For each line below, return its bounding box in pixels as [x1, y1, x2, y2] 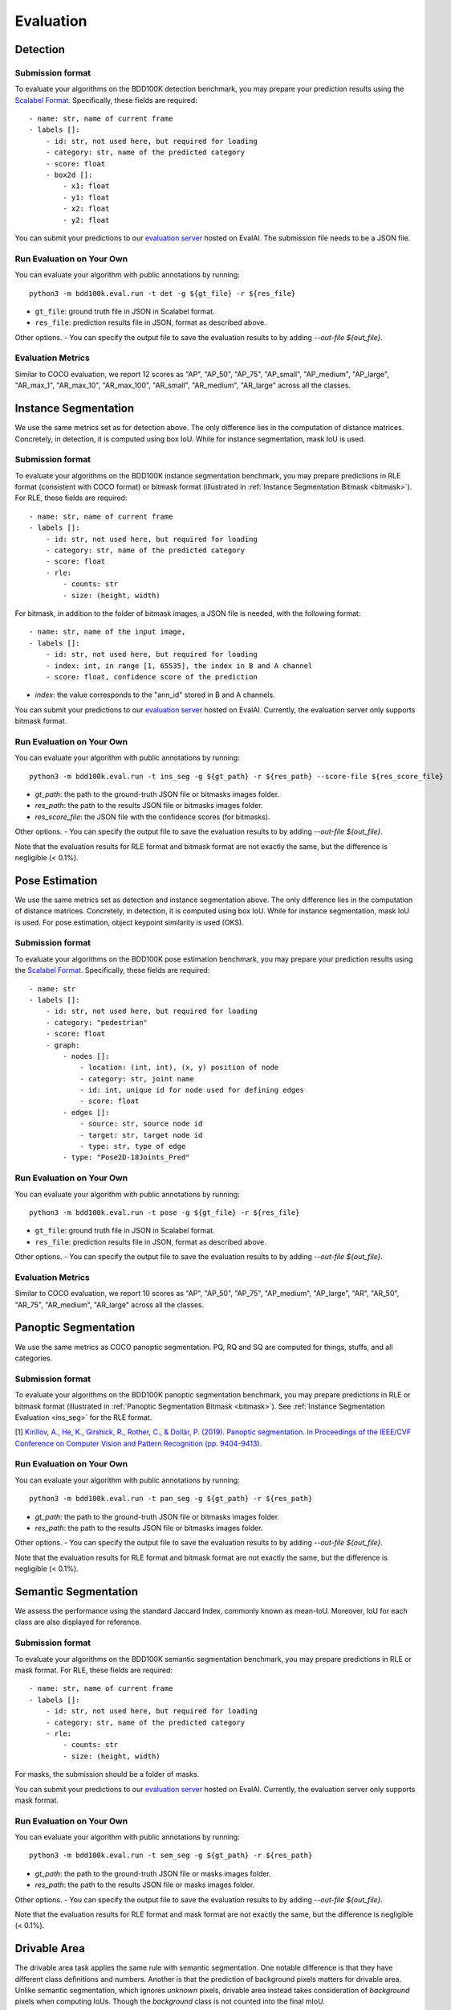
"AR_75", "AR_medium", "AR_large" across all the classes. [14, 1299, 205, 1310]
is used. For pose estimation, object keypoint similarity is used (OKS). [14, 917, 244, 927]
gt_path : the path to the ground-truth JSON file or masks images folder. [35, 1868, 272, 1878]
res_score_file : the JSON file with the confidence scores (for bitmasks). [35, 812, 270, 822]
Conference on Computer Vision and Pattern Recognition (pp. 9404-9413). [14, 1438, 262, 1448]
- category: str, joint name [79, 1074, 194, 1083]
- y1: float [63, 193, 110, 202]
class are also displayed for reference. [14, 1617, 142, 1627]
